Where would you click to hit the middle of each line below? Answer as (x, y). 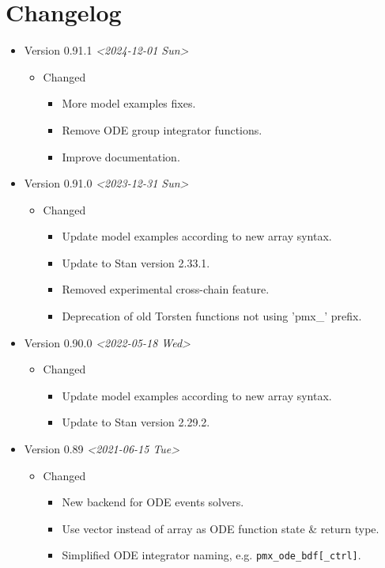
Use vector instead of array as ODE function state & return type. (221, 528)
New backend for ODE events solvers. (153, 502)
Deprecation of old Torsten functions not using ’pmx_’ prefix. (212, 316)
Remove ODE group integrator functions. (162, 129)
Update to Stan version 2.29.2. (136, 422)
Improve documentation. (121, 156)
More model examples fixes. (129, 103)
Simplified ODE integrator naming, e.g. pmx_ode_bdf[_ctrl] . (211, 555)
